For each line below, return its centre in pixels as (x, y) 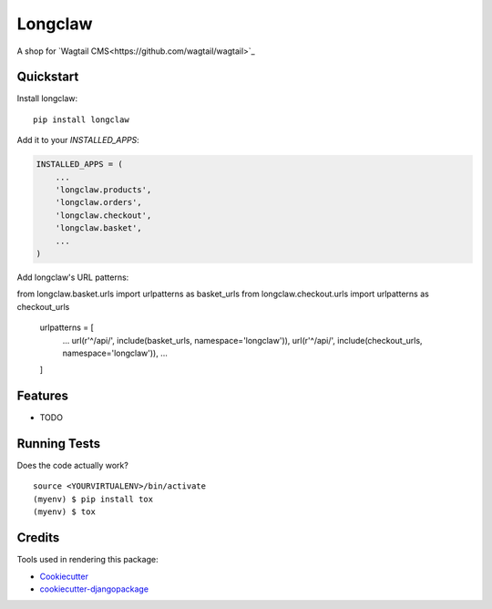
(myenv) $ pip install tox (93, 499)
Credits (38, 538)
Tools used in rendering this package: (87, 560)
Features (42, 396)
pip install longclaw (81, 119)
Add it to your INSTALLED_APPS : (78, 140)
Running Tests (58, 444)
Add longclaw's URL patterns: (73, 277)
